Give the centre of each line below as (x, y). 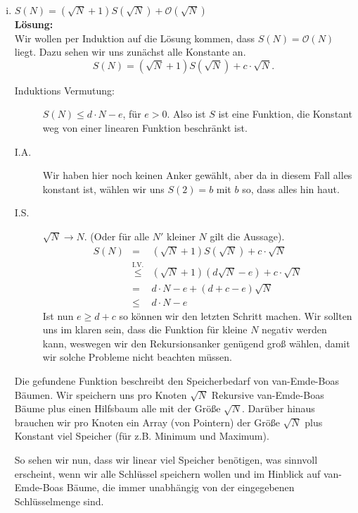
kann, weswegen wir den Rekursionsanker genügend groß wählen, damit (196, 343)
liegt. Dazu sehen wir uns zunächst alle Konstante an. (130, 52)
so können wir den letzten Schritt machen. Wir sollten (236, 315)
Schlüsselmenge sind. (59, 501)
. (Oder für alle (117, 236)
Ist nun (58, 315)
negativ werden (294, 329)
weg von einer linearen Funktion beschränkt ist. (145, 127)
